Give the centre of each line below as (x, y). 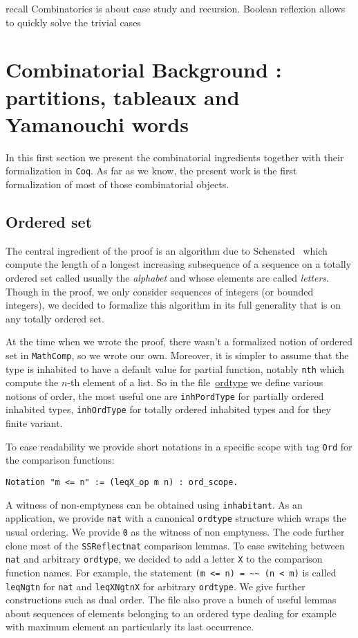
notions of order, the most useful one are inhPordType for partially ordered (165, 395)
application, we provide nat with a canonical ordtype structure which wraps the (176, 518)
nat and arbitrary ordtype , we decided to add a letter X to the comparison (164, 559)
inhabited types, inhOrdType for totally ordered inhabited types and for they (168, 409)
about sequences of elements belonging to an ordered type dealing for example (171, 613)
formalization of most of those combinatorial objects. (117, 184)
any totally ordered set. (55, 318)
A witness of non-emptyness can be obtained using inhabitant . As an (154, 504)
